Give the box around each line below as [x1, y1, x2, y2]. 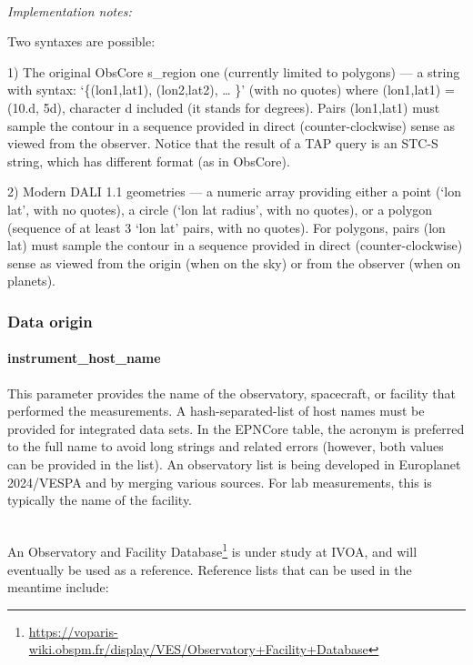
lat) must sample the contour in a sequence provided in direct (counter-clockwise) [7, 236, 463, 255]
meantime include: [7, 578, 109, 597]
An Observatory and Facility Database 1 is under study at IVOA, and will [7, 539, 418, 560]
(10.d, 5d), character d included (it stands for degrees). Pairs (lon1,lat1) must [7, 97, 440, 116]
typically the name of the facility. [7, 490, 193, 509]
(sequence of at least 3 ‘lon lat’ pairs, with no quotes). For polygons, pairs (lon [7, 217, 446, 237]
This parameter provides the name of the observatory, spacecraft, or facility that [7, 383, 456, 402]
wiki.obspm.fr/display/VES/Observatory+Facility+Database [28, 640, 368, 659]
